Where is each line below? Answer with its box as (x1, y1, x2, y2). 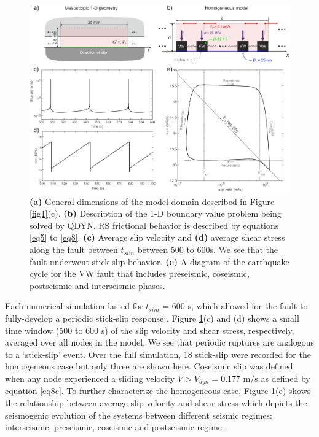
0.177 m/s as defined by (221, 372, 310, 384)
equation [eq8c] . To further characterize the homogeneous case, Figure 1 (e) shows (5, 384, 311, 397)
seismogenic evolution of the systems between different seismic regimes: (5, 408, 272, 421)
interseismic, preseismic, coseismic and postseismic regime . (5, 420, 227, 433)
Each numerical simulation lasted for (5, 300, 143, 312)
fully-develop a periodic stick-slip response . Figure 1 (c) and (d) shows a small (5, 312, 299, 325)
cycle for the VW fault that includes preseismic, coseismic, (30, 267, 250, 280)
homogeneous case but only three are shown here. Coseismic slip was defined (5, 360, 293, 373)
